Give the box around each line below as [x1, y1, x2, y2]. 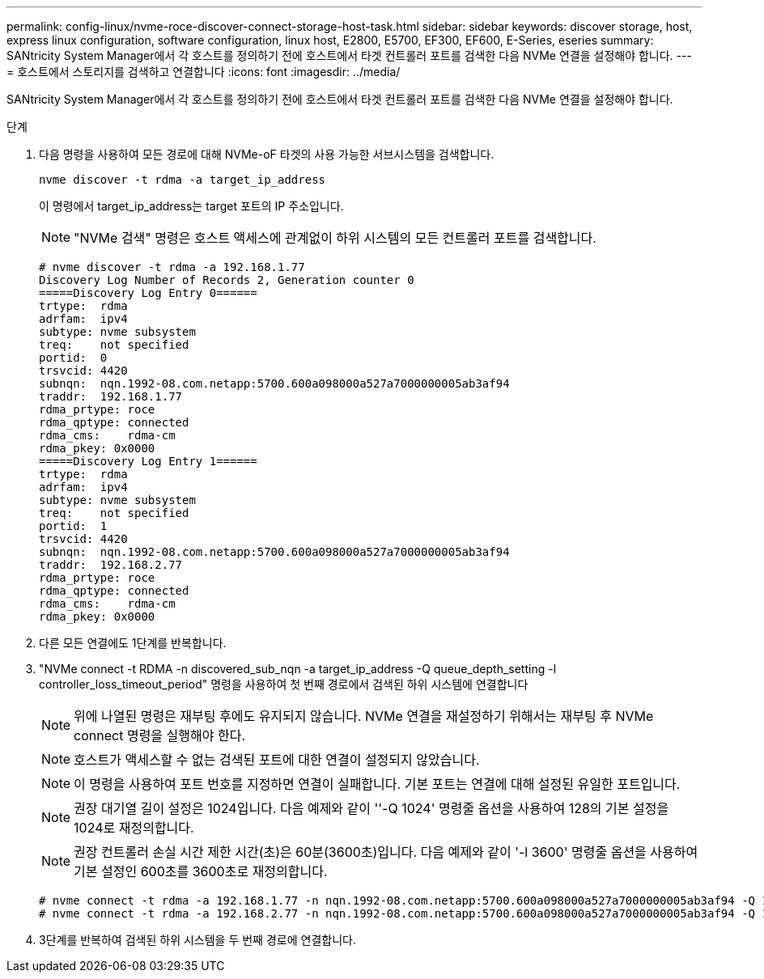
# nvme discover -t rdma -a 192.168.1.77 [39, 261, 305, 273]
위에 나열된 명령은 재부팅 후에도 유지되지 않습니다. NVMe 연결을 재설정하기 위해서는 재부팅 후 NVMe [74, 708, 654, 724]
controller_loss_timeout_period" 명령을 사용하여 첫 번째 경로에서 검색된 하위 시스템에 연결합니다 [39, 677, 528, 691]
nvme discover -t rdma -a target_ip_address [39, 173, 326, 186]
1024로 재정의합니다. [74, 820, 194, 836]
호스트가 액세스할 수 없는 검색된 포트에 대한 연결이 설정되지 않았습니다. [74, 752, 480, 768]
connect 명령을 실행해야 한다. [74, 727, 245, 744]
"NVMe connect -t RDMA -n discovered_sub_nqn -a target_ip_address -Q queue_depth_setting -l [39, 662, 557, 676]
